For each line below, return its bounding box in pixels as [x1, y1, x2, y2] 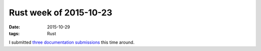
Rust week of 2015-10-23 [9, 7, 113, 18]
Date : [9, 24, 20, 30]
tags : [9, 30, 20, 36]
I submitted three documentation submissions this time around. [9, 39, 135, 45]
